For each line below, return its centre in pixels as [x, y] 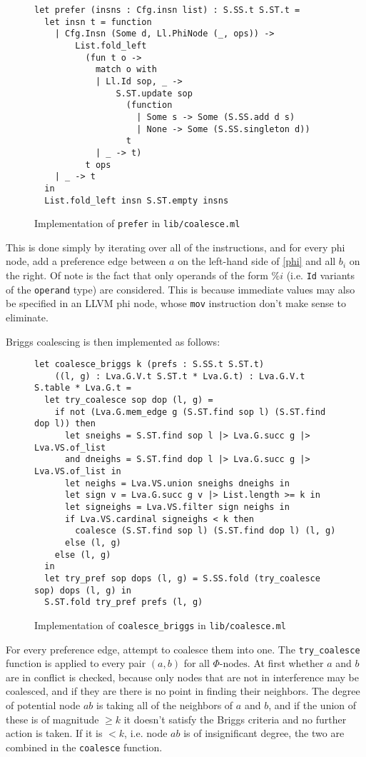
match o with [126, 70]
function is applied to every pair [76, 663]
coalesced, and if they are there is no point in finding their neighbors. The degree [183, 691]
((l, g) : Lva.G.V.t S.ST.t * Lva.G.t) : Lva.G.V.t [180, 376]
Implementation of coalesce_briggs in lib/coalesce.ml [160, 625]
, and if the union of [312, 705]
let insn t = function [98, 22]
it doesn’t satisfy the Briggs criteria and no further [235, 719]
